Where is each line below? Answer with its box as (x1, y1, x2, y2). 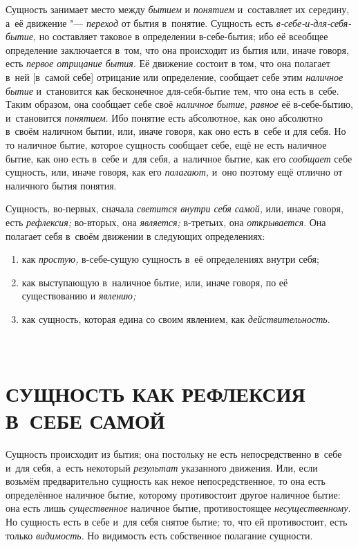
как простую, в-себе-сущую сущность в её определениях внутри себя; (21, 252, 319, 266)
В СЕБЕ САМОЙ (6, 407, 165, 435)
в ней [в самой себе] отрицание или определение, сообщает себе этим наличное (6, 69, 343, 84)
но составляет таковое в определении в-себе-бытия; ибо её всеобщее (39, 29, 328, 44)
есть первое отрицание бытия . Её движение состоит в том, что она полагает (6, 56, 330, 71)
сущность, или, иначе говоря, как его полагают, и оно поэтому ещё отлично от (6, 165, 343, 179)
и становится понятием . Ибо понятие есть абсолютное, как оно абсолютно (6, 110, 323, 124)
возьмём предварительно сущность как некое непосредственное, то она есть (6, 474, 326, 488)
